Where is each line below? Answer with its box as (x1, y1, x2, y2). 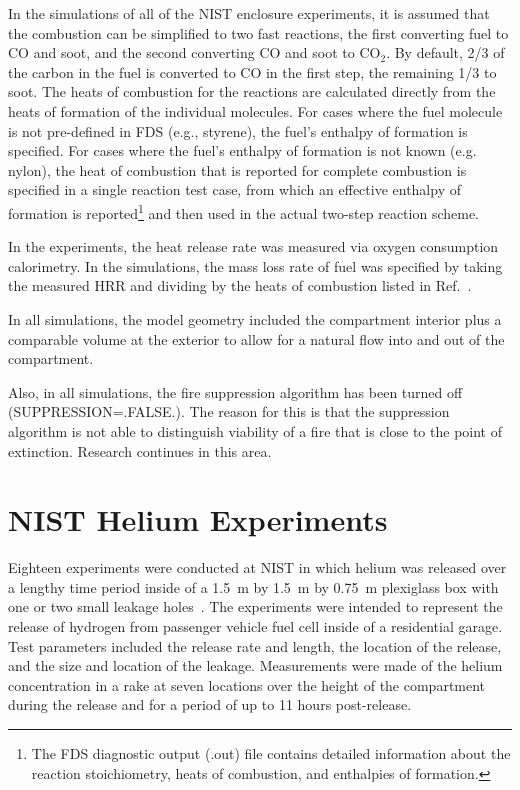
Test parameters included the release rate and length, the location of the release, (8, 635, 502, 656)
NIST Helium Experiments (8, 499, 388, 540)
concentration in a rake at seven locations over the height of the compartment (8, 674, 486, 695)
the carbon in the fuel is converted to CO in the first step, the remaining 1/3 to (8, 61, 497, 82)
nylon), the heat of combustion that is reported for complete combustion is (8, 159, 467, 180)
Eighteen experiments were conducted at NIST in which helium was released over (8, 557, 507, 578)
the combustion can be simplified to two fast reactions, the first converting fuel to (8, 22, 509, 43)
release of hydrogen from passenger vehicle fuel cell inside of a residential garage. (8, 616, 503, 637)
